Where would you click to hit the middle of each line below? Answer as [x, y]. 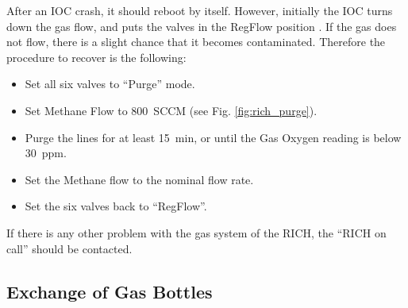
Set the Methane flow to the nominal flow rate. [139, 179]
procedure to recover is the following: [96, 57]
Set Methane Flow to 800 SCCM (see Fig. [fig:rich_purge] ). [171, 110]
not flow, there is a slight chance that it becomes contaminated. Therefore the [196, 42]
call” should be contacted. [69, 248]
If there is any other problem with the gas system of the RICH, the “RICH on [196, 232]
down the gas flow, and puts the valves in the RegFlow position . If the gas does [202, 26]
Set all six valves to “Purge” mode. [110, 84]
